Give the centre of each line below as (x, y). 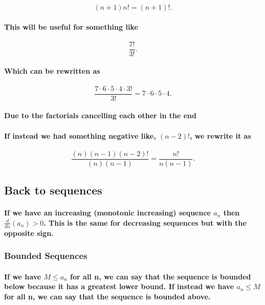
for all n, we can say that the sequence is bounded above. (107, 296)
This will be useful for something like (71, 26)
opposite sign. (29, 233)
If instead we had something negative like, (80, 135)
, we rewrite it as (220, 135)
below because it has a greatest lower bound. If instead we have (119, 286)
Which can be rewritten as (52, 71)
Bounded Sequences (46, 256)
